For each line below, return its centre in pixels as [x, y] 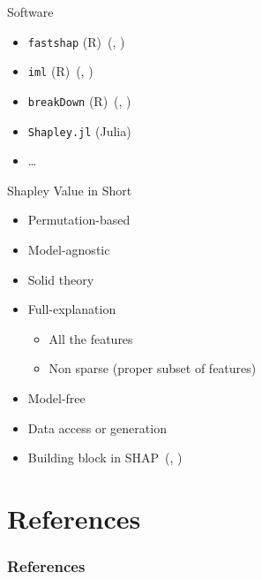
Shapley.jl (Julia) [79, 130]
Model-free [56, 397]
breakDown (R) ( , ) [79, 100]
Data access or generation [97, 427]
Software [30, 11]
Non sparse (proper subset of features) [153, 368]
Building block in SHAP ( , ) [105, 458]
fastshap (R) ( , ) [76, 41]
